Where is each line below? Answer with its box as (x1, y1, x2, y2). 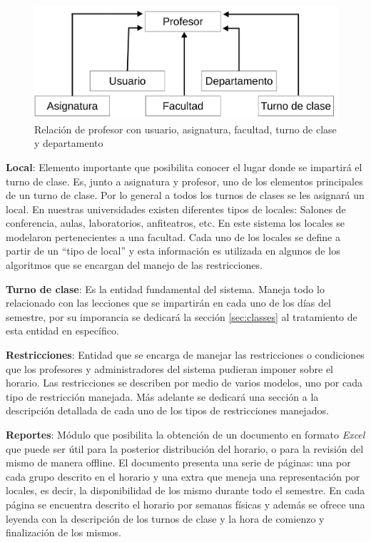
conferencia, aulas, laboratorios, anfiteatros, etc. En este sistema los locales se (6, 215, 345, 230)
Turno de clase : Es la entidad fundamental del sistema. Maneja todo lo (6, 281, 325, 296)
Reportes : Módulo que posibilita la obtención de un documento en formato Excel (6, 427, 365, 442)
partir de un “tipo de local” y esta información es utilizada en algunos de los (6, 243, 340, 258)
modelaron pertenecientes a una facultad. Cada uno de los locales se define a (6, 229, 340, 244)
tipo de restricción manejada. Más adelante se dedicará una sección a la (6, 389, 319, 404)
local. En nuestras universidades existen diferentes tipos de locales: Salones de (6, 201, 346, 216)
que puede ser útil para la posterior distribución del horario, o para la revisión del (6, 441, 364, 456)
